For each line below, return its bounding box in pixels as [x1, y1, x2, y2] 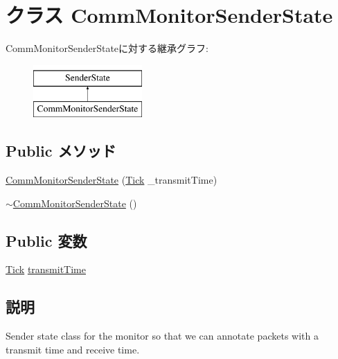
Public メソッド [6, 140, 116, 161]
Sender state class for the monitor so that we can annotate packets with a [6, 329, 319, 343]
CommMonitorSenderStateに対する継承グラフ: [6, 41, 208, 55]
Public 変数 [6, 229, 87, 251]
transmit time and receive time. [6, 342, 140, 356]
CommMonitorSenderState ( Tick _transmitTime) [6, 173, 217, 187]
